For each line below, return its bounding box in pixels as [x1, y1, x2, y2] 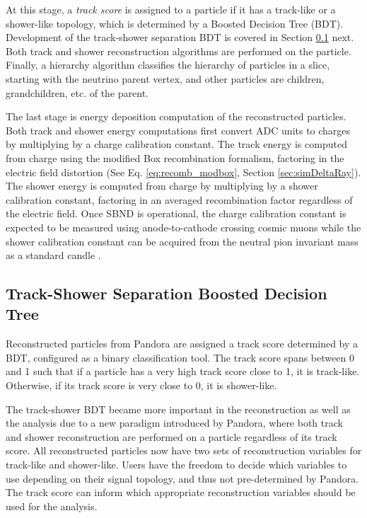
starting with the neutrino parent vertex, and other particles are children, [6, 71, 325, 86]
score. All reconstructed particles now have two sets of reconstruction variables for [6, 443, 362, 458]
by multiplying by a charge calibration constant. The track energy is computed [6, 137, 347, 151]
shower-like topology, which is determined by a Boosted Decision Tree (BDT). [6, 16, 344, 30]
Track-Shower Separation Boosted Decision [6, 282, 327, 304]
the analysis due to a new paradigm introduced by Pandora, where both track [6, 415, 343, 430]
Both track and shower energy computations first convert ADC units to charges [6, 122, 351, 137]
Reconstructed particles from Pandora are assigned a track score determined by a [6, 336, 359, 351]
